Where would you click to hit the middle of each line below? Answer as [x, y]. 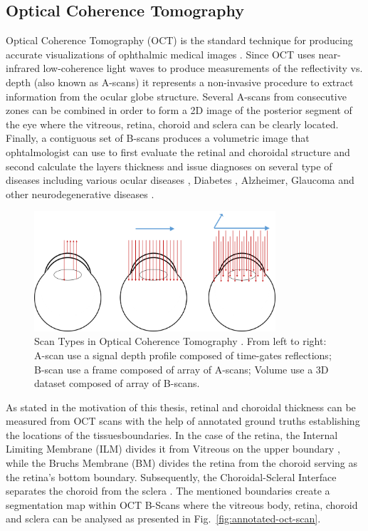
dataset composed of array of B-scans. [117, 383]
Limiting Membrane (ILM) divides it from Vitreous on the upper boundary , [173, 449]
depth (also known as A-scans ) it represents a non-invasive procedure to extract [180, 82]
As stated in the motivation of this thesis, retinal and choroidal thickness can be [181, 407]
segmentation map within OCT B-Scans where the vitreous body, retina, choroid [182, 504]
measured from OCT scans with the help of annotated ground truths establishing [183, 421]
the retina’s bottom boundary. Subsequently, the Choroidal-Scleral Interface [171, 476]
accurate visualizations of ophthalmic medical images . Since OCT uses [161, 54]
